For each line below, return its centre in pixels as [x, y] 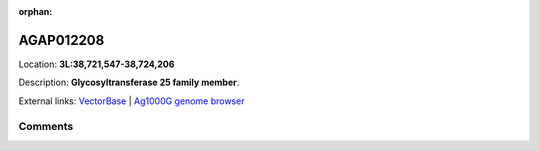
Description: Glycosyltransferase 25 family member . [129, 82]
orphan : [35, 11]
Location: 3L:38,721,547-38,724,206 [96, 64]
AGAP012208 [61, 40]
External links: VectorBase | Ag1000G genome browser [131, 101]
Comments [46, 127]
